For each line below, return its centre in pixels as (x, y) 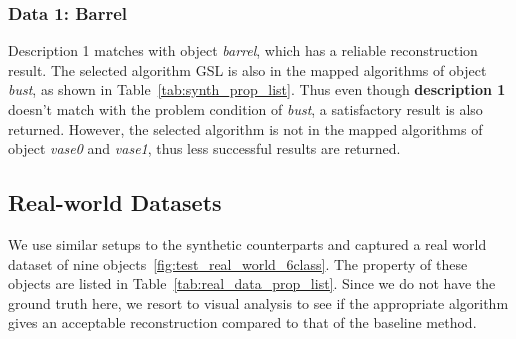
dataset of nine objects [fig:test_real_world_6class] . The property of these (238, 263)
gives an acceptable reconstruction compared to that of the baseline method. (242, 322)
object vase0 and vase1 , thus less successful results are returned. (204, 148)
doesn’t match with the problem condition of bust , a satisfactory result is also (245, 109)
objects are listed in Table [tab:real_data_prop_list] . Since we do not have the (252, 283)
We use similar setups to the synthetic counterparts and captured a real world (247, 243)
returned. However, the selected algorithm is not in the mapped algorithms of (245, 128)
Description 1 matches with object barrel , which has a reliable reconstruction (243, 50)
